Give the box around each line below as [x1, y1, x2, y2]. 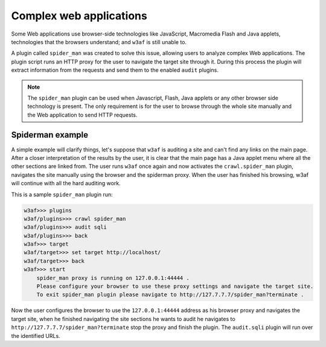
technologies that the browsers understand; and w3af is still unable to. [11, 38, 187, 45]
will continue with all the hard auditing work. [11, 180, 121, 187]
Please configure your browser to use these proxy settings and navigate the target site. [36, 283, 314, 290]
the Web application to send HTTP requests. [27, 111, 138, 118]
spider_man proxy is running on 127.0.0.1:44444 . [36, 275, 190, 281]
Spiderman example [11, 130, 89, 140]
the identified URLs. [11, 332, 60, 339]
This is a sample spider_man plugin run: [11, 191, 113, 198]
